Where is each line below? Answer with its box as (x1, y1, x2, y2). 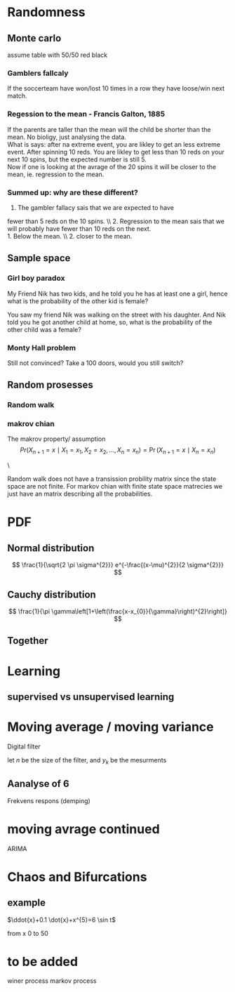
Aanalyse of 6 (7, 778, 69, 790)
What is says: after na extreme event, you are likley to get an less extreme (7, 140, 221, 148)
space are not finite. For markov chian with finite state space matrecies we (7, 482, 223, 491)
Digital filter (7, 742, 41, 750)
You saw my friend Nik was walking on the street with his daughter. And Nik (7, 310, 226, 319)
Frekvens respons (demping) (7, 796, 91, 805)
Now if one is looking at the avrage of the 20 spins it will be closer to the (7, 162, 217, 171)
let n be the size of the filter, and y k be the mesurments (7, 756, 167, 766)
